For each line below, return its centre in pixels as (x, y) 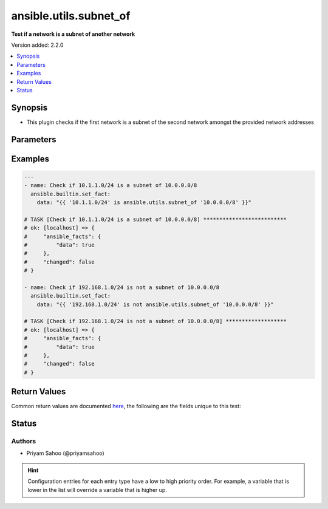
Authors (24, 442)
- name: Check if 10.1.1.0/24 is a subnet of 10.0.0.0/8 (111, 186)
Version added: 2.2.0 (37, 45)
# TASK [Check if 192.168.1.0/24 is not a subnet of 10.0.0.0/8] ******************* (155, 321)
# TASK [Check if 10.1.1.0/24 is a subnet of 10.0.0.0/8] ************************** (155, 219)
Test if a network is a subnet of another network (73, 34)
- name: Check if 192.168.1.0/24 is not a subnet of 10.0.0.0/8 (122, 287)
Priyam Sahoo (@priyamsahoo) (65, 453)
